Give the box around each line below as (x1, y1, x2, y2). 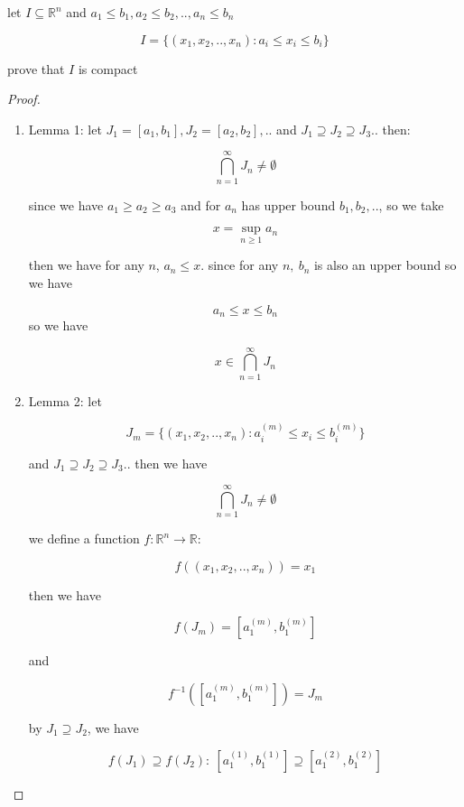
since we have (28, 195, 104, 214)
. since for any (200, 255, 279, 274)
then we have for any (28, 255, 144, 274)
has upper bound (241, 195, 336, 214)
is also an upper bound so (313, 255, 457, 274)
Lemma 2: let (28, 391, 102, 410)
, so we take (378, 195, 444, 214)
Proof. (7, 89, 41, 108)
